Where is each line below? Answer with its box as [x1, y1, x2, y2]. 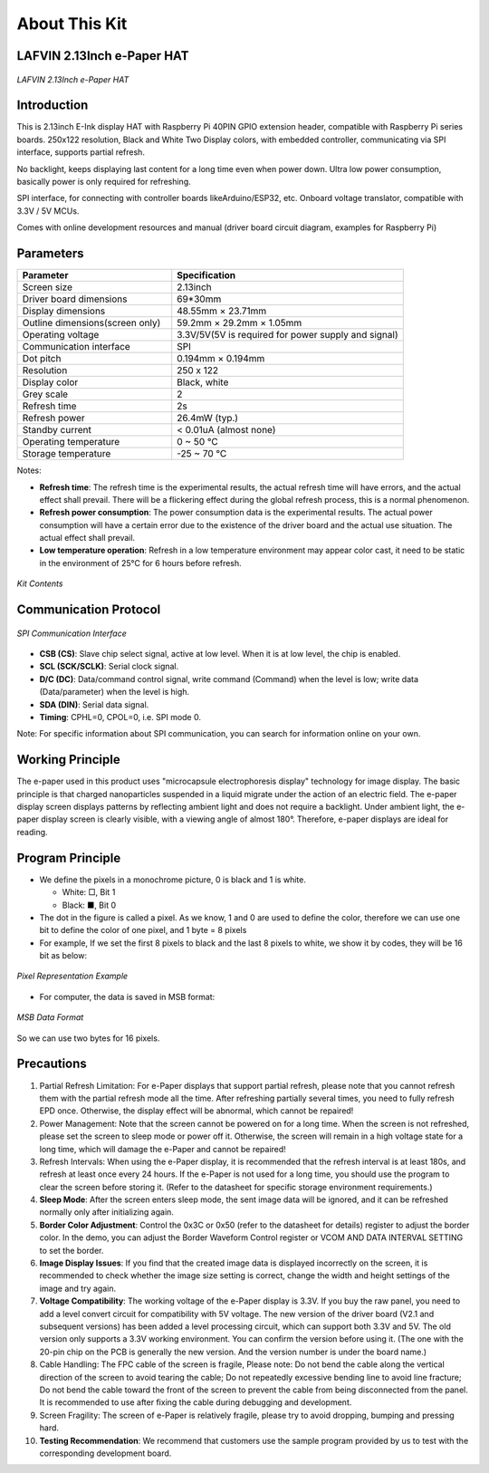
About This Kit [16, 14, 128, 34]
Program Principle [16, 850, 121, 865]
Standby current [22, 424, 92, 437]
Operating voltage [22, 329, 100, 342]
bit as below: [39, 950, 88, 961]
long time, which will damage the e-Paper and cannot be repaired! [39, 1143, 287, 1154]
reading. [16, 826, 49, 837]
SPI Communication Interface [16, 628, 127, 639]
